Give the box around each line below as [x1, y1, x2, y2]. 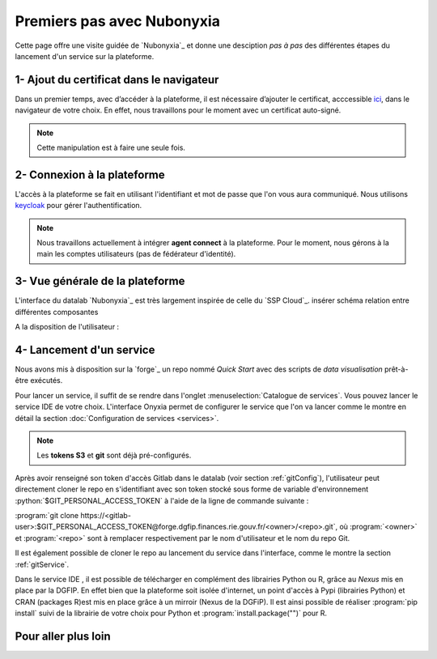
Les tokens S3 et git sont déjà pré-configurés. [36, 450, 192, 461]
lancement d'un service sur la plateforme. [15, 51, 155, 61]
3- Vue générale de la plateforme [15, 274, 185, 288]
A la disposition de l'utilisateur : [15, 322, 120, 332]
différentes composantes [15, 307, 99, 317]
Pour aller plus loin [15, 629, 111, 643]
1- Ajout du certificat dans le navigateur [15, 73, 219, 87]
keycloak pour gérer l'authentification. [15, 201, 142, 210]
